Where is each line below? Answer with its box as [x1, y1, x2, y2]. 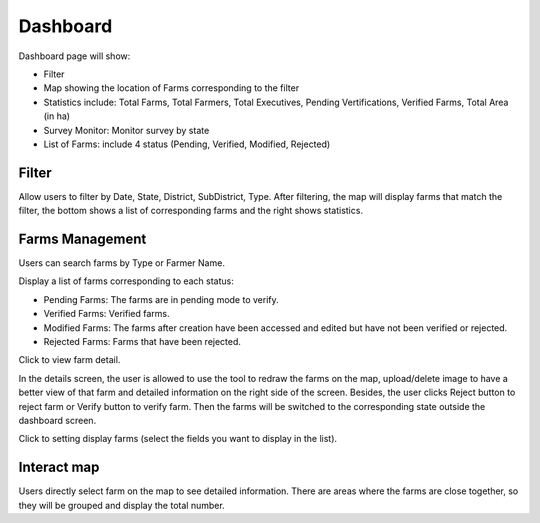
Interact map [18, 459, 100, 476]
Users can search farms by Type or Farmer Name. [18, 257, 225, 269]
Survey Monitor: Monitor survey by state [43, 124, 210, 136]
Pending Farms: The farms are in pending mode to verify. [43, 293, 279, 305]
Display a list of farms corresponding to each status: [18, 275, 235, 287]
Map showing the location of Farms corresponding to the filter [43, 82, 300, 94]
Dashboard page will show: [18, 50, 131, 62]
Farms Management [18, 231, 147, 247]
